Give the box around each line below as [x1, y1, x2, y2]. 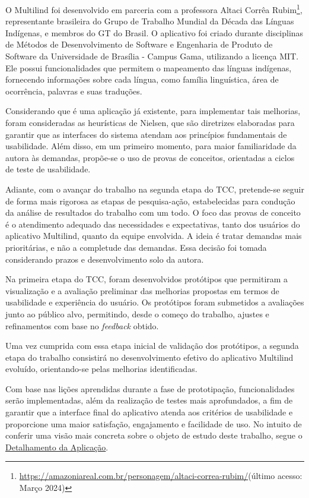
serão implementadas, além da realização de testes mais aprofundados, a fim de [5, 394, 293, 406]
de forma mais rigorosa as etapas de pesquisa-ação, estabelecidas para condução [5, 194, 295, 207]
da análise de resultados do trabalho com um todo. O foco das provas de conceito [5, 206, 301, 219]
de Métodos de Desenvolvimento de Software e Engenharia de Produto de [5, 38, 273, 51]
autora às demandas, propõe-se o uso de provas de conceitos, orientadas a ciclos [5, 151, 295, 163]
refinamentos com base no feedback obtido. [5, 319, 159, 332]
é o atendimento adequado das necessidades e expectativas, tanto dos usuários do [5, 218, 300, 230]
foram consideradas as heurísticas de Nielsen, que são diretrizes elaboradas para [5, 116, 295, 128]
